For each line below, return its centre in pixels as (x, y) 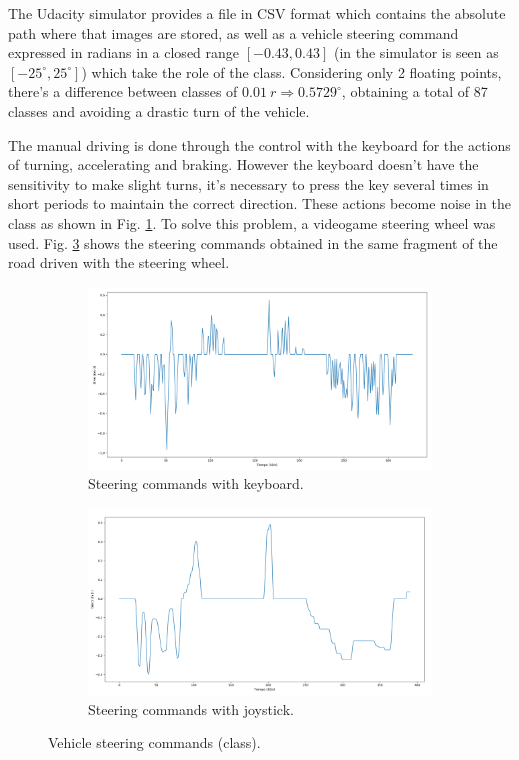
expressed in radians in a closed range (124, 52)
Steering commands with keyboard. (196, 483)
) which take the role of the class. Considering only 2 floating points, (291, 71)
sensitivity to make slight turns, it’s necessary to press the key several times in (248, 183)
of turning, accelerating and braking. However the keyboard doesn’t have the (243, 164)
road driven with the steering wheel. (119, 262)
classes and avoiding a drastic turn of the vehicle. (159, 110)
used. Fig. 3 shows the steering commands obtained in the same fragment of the (253, 242)
